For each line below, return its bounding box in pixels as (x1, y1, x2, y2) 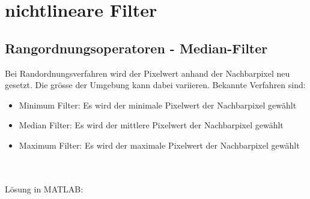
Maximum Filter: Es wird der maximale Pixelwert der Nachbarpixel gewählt (19, 138, 300, 151)
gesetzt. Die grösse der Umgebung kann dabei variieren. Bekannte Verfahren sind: (5, 79, 306, 91)
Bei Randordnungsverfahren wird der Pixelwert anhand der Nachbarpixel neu (5, 67, 290, 79)
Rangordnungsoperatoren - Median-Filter (5, 38, 268, 57)
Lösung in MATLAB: (5, 182, 84, 195)
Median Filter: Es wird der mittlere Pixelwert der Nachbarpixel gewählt (19, 119, 284, 131)
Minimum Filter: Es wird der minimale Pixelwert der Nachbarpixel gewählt (19, 98, 297, 111)
